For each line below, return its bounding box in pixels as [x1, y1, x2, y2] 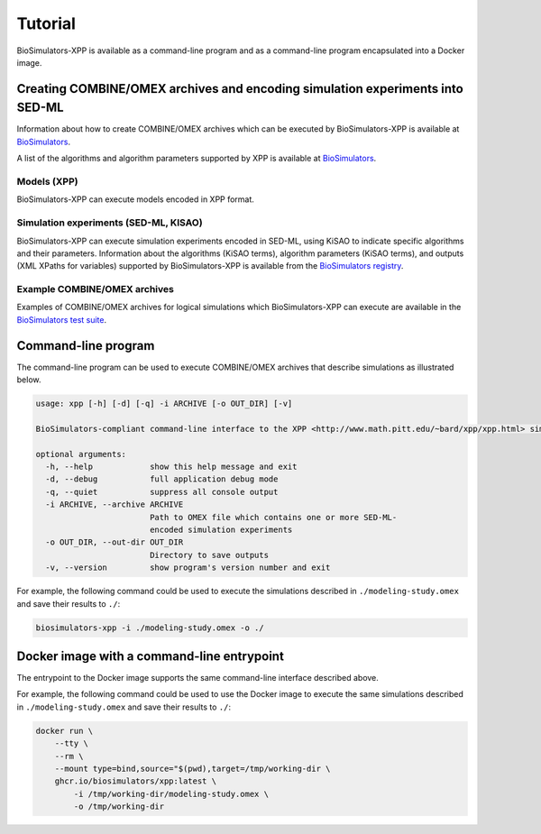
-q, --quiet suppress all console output [45, 487, 279, 497]
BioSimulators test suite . [16, 314, 107, 325]
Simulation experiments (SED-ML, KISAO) [16, 216, 203, 229]
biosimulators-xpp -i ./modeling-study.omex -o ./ [35, 622, 265, 633]
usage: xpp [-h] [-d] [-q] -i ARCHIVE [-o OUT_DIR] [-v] [35, 399, 293, 409]
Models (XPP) [16, 175, 78, 188]
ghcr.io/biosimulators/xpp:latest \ [54, 776, 216, 786]
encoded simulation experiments [149, 525, 293, 535]
